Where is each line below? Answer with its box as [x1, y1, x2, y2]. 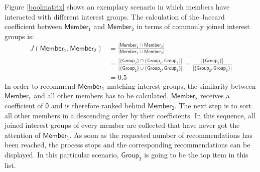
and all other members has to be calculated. [34, 90, 169, 101]
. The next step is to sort [174, 100, 251, 110]
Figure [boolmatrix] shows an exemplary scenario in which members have [5, 2, 230, 12]
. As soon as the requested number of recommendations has [69, 129, 252, 140]
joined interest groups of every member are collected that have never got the [5, 120, 240, 130]
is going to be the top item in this [144, 149, 248, 159]
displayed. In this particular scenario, [5, 149, 119, 159]
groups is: [5, 31, 34, 41]
